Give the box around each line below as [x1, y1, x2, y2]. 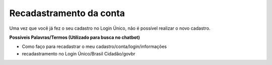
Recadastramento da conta [9, 8, 125, 19]
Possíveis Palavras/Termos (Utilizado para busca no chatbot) [9, 34, 141, 40]
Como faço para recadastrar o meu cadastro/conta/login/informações [22, 43, 167, 50]
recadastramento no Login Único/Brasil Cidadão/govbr [22, 50, 135, 56]
